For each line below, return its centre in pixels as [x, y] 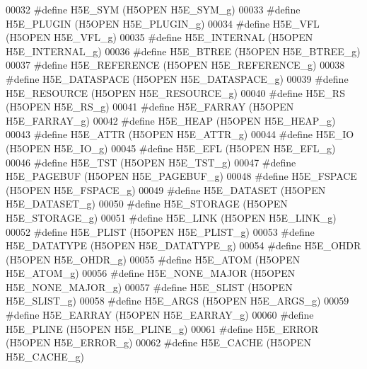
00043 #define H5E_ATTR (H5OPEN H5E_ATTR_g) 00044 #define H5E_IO [180, 134]
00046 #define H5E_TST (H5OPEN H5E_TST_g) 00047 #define [151, 162]
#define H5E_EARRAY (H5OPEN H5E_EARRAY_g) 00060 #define [160, 315]
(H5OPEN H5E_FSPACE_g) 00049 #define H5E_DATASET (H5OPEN [166, 189]
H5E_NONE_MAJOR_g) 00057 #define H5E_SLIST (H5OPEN [149, 286]
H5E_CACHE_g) [45, 356]
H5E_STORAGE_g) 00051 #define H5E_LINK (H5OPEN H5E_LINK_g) [171, 217]
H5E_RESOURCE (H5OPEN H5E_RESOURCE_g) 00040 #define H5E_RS [175, 92]
